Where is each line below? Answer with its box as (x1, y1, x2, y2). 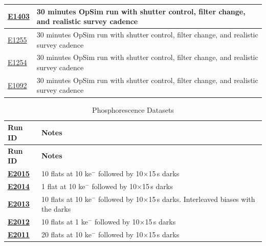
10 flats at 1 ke (41, 216, 88, 227)
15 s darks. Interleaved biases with (148, 193, 255, 204)
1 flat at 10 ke (41, 180, 85, 191)
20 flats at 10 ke (41, 229, 92, 239)
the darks (41, 203, 71, 214)
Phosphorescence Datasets (92, 104, 174, 115)
